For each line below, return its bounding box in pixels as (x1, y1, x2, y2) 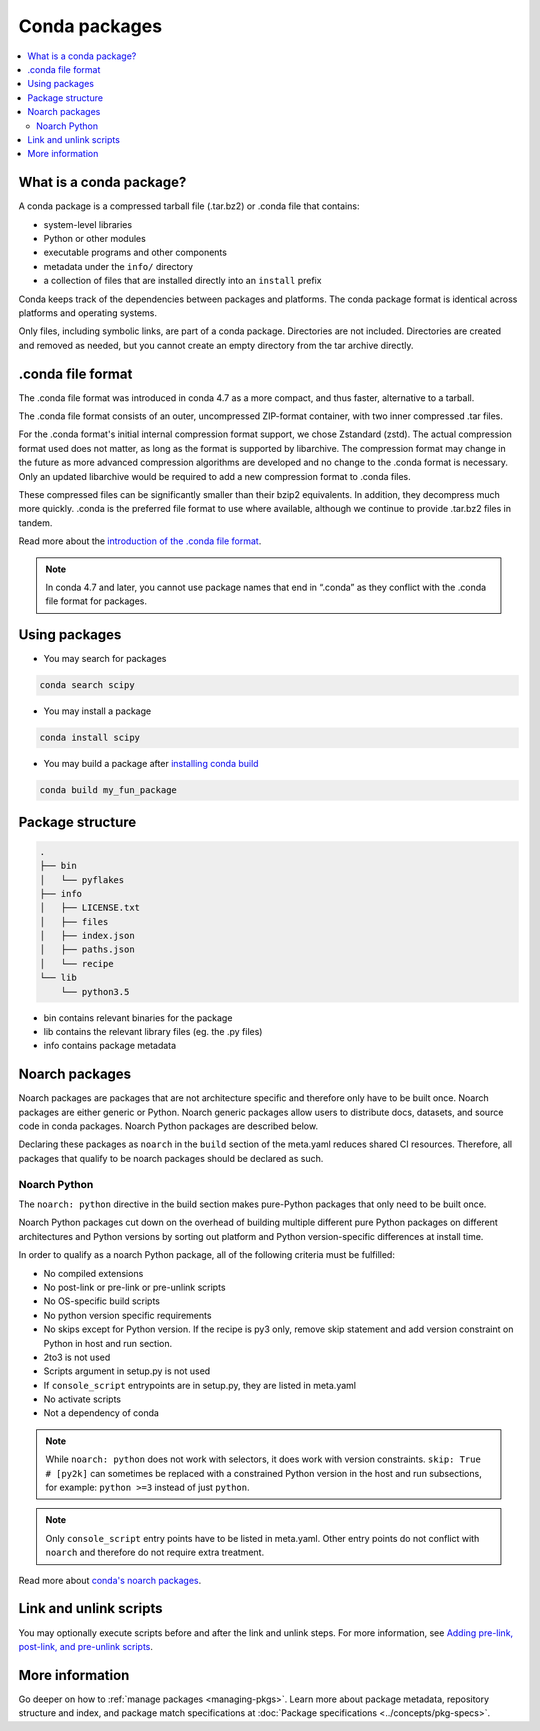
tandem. (18, 516, 53, 529)
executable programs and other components (43, 246, 227, 259)
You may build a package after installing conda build (43, 758, 259, 770)
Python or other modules (43, 232, 147, 244)
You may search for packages (43, 653, 167, 665)
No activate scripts (43, 1393, 122, 1405)
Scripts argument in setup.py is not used (43, 1365, 211, 1377)
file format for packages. (45, 595, 148, 607)
